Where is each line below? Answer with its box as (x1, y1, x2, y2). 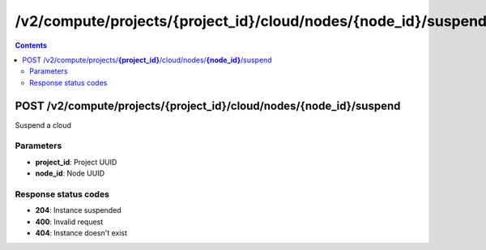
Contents (15, 40, 48, 50)
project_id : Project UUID (35, 157, 117, 167)
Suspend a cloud (15, 120, 72, 129)
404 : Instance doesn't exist (35, 228, 128, 238)
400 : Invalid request (35, 217, 104, 227)
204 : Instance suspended (35, 206, 122, 215)
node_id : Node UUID (35, 168, 105, 178)
